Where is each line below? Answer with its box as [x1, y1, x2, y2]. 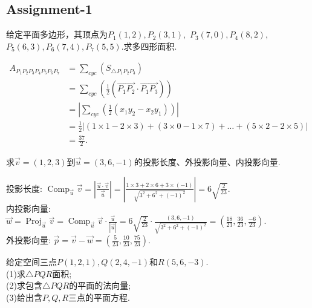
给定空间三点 [6, 255, 57, 267]
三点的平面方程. [68, 290, 130, 303]
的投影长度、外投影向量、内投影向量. [134, 156, 281, 168]
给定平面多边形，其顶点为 [6, 28, 108, 41]
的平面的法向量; [69, 279, 131, 292]
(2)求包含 [6, 279, 42, 292]
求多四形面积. [123, 39, 177, 52]
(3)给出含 [6, 290, 42, 303]
